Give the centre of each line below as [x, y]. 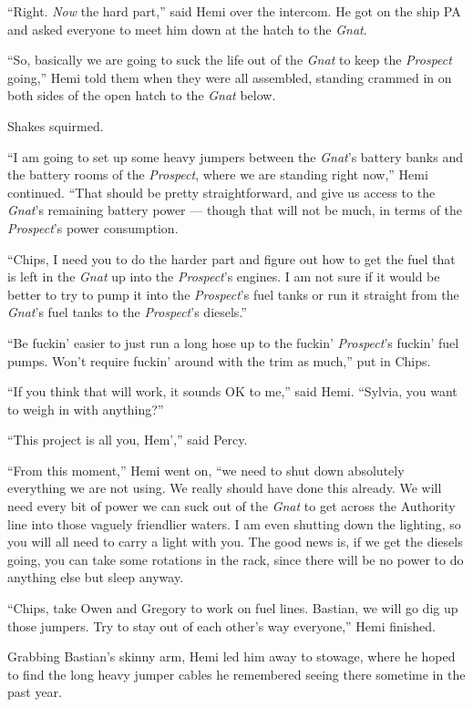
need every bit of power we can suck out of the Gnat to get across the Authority [231, 506]
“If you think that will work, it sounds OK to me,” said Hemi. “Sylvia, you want [232, 391]
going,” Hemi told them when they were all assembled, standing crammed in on [230, 77]
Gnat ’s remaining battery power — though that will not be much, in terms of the [235, 210]
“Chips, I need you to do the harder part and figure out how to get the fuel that [231, 258]
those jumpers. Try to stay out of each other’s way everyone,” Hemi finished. [221, 625]
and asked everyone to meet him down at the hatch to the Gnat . [187, 29]
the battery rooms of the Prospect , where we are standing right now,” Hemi [218, 174]
